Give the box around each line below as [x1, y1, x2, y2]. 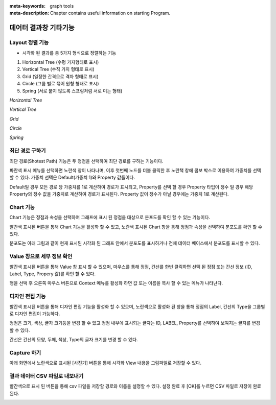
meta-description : [9, 10, 50, 16]
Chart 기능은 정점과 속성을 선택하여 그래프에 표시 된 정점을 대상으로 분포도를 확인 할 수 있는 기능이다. [9, 215, 211, 221]
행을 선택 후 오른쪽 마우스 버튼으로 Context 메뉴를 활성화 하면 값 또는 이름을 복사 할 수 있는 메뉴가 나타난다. [9, 280, 223, 286]
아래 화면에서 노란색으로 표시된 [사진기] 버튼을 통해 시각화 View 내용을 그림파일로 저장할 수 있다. [9, 360, 202, 366]
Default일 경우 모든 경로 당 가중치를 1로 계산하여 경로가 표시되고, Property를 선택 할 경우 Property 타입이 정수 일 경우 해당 [9, 184, 253, 190]
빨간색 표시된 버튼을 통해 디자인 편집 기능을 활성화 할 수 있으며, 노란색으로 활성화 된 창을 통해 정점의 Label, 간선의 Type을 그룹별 [9, 303, 265, 309]
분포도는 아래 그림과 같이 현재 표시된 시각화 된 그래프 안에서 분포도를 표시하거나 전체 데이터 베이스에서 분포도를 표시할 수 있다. [9, 240, 260, 246]
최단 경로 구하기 [9, 147, 46, 154]
